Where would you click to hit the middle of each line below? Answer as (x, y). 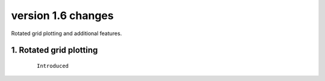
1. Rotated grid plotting (54, 50)
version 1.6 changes (62, 15)
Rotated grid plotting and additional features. (67, 33)
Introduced (53, 66)
